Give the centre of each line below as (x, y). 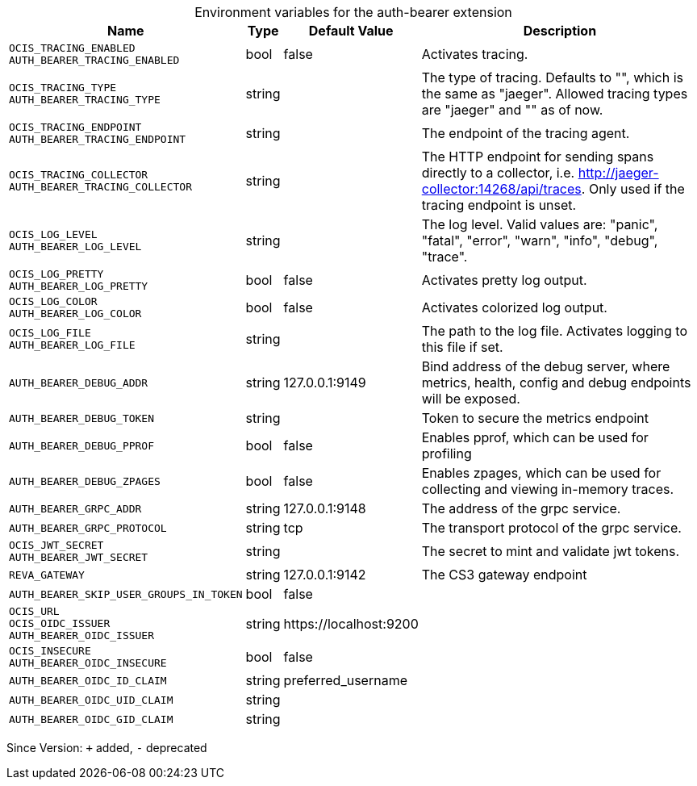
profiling (447, 454)
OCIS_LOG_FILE (50, 333)
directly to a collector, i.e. (498, 173)
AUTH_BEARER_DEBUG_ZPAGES (85, 481)
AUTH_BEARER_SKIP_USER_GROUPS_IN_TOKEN (126, 594)
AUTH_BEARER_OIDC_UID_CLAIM (91, 700)
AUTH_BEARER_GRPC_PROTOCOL (88, 528)
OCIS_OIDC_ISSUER (60, 623)
